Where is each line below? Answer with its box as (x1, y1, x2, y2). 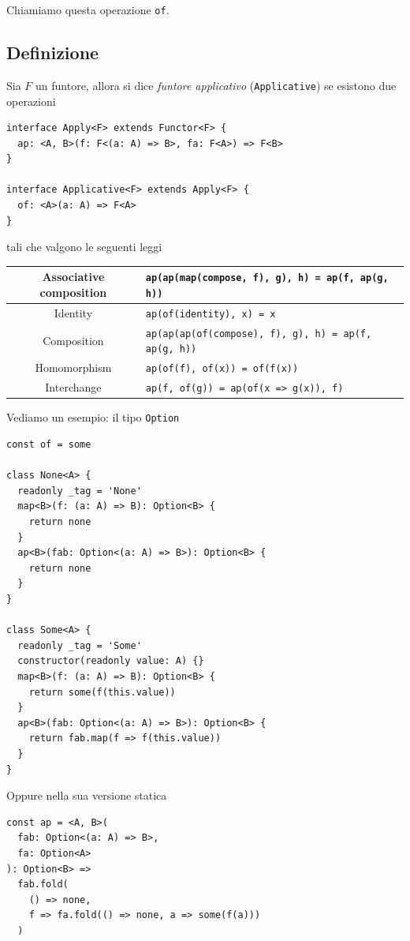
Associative (42, 268, 105, 285)
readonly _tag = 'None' (17, 485, 142, 497)
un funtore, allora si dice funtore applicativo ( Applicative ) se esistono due (35, 77, 397, 93)
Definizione (6, 40, 99, 65)
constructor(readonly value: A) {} (17, 655, 204, 667)
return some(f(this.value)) (28, 686, 176, 698)
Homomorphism (35, 359, 112, 376)
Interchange (45, 379, 102, 396)
